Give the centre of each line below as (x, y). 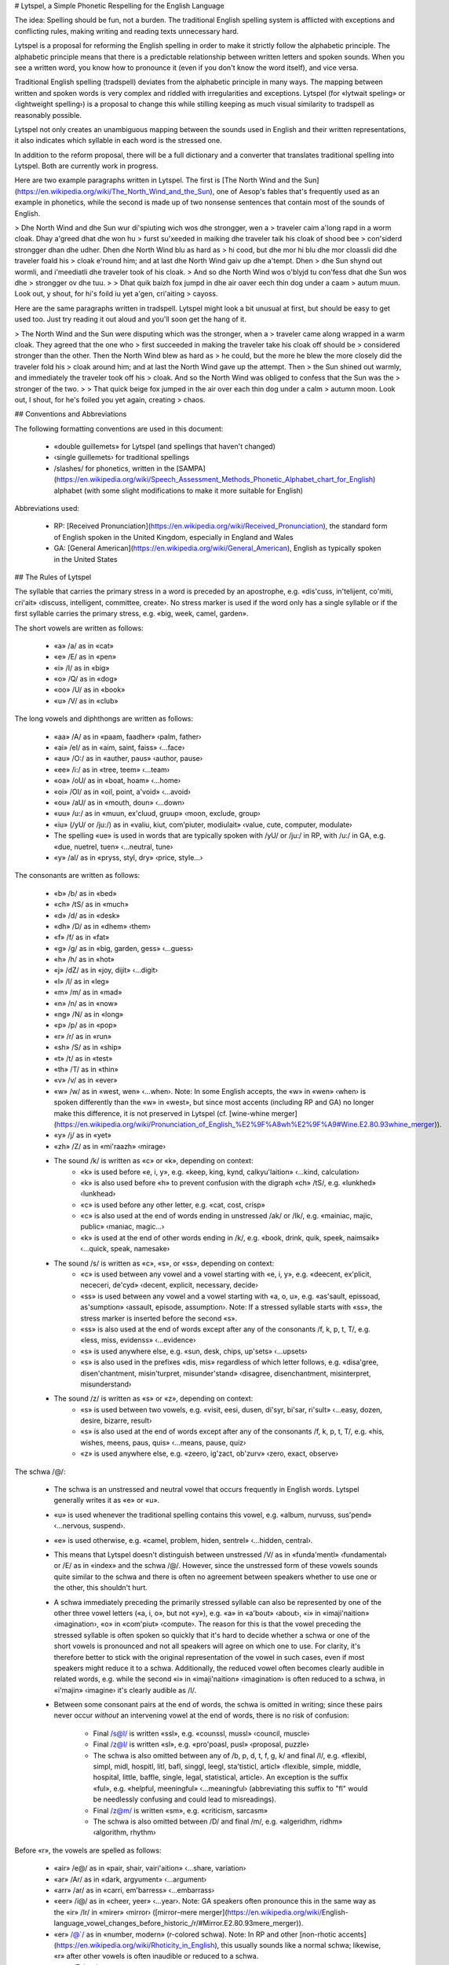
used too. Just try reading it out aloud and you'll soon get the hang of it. (130, 319)
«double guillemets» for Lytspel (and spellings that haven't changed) (165, 446)
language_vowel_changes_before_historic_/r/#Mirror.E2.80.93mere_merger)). (179, 1923)
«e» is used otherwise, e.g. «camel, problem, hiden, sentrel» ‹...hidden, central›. (183, 1540)
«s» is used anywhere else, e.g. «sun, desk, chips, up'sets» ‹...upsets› (194, 1351)
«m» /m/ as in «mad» (88, 992)
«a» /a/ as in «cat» (84, 645)
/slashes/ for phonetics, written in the (114, 468)
